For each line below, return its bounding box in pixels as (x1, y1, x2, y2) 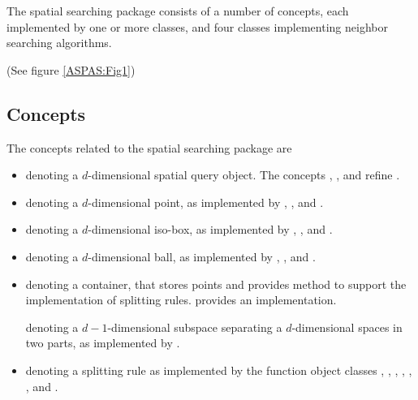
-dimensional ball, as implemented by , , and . (88, 247, 316, 265)
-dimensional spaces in (291, 318, 403, 335)
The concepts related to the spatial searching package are (6, 139, 292, 156)
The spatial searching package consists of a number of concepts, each (6, 2, 349, 19)
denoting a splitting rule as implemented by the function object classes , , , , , (25, 361, 412, 378)
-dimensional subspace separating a (107, 318, 282, 335)
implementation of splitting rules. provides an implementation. (25, 291, 337, 308)
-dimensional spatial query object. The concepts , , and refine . (88, 166, 400, 183)
